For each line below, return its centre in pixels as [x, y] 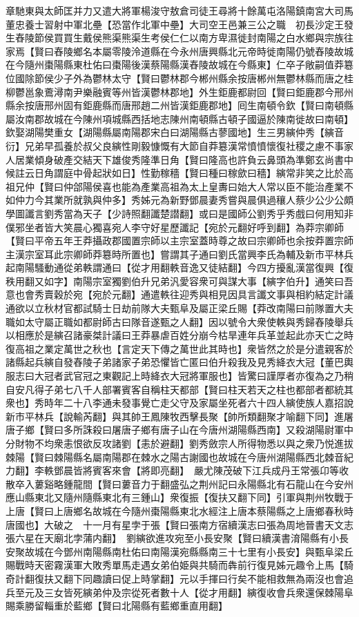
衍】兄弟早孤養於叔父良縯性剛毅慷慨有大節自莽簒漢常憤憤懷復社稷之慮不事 [175, 145]
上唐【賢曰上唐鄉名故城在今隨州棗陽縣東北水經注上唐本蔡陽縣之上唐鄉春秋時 [179, 510]
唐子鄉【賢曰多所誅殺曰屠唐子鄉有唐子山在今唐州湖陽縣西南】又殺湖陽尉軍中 [179, 430]
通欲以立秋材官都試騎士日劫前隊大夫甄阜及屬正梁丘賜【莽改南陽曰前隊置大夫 [179, 308]
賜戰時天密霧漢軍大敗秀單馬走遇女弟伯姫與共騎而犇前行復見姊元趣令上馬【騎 [179, 565]
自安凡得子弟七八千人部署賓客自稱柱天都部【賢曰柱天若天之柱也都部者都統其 [179, 389]
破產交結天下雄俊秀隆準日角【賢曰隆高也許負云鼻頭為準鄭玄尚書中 [203, 159]
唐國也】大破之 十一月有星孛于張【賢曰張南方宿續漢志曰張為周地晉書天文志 [179, 524]
